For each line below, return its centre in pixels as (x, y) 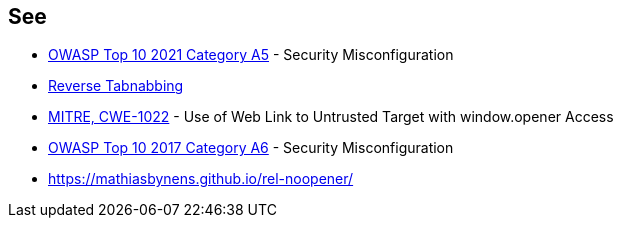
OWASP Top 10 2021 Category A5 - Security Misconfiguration (251, 55)
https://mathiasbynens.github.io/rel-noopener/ (201, 179)
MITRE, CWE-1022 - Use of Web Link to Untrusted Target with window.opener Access (331, 117)
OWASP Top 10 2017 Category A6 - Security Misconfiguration (251, 148)
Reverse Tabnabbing (116, 86)
